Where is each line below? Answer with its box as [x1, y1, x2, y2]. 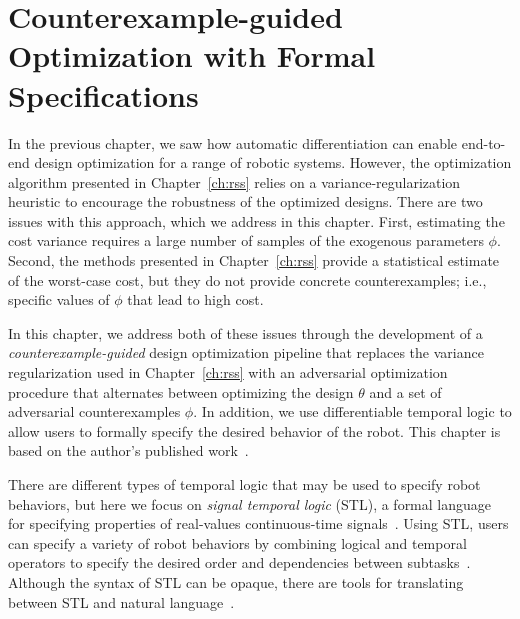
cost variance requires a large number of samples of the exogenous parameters [8, 230, 484, 251]
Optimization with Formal [8, 35, 376, 76]
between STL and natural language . [8, 591, 235, 612]
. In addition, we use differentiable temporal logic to [193, 401, 512, 422]
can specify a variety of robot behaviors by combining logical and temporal [8, 532, 467, 553]
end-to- [461, 132, 506, 153]
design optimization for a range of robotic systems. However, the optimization [34, 152, 512, 173]
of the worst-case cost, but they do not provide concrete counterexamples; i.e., [8, 269, 487, 290]
